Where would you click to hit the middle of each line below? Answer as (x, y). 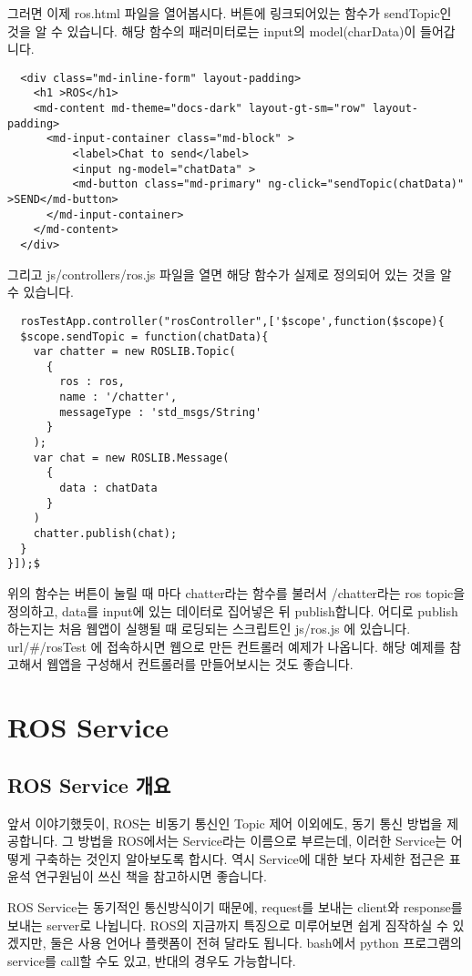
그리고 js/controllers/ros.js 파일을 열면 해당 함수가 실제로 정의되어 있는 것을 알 (230, 274)
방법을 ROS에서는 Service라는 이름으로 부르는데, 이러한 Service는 (262, 841)
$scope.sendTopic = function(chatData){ (144, 336)
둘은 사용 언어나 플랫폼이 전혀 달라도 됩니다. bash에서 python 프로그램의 (256, 943)
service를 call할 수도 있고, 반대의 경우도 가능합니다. (152, 960)
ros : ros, (92, 382)
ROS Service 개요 (89, 784)
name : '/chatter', (118, 397)
